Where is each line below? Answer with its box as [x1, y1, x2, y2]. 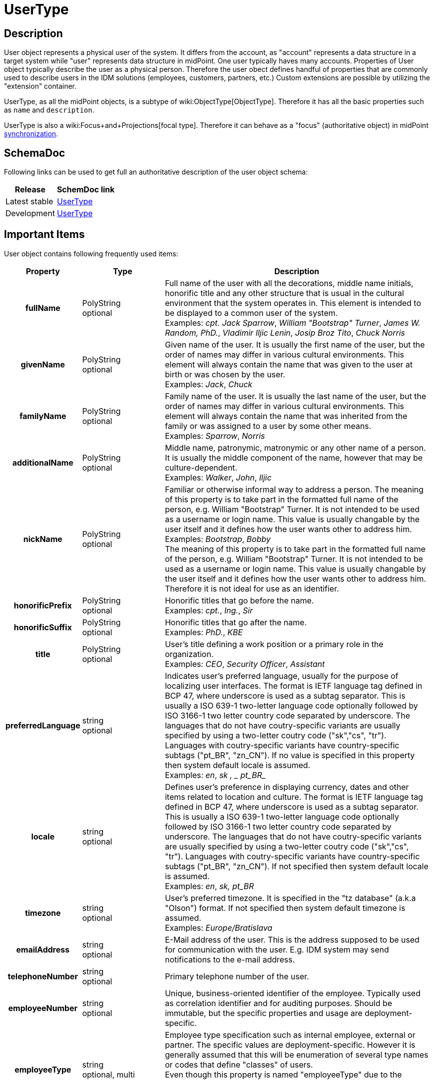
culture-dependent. [164, 462, 237, 473]
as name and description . [4, 106, 95, 115]
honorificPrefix [14, 600, 72, 610]
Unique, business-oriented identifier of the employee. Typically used [164, 988, 421, 998]
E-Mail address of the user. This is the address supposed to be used [164, 934, 420, 945]
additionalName [12, 457, 73, 468]
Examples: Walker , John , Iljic [164, 472, 272, 482]
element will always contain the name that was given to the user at [164, 359, 413, 369]
